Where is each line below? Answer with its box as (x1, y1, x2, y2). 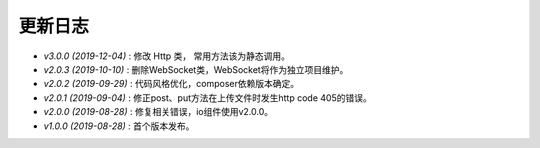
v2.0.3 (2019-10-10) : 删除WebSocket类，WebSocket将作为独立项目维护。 (43, 63, 349, 75)
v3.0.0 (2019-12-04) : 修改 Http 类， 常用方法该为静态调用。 (43, 50, 290, 62)
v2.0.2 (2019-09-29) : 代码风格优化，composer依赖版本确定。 (43, 78, 300, 90)
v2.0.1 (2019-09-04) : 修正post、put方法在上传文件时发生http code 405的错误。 (43, 91, 372, 104)
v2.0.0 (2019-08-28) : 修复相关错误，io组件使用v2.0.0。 (43, 106, 274, 118)
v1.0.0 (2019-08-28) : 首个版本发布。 (43, 120, 195, 132)
